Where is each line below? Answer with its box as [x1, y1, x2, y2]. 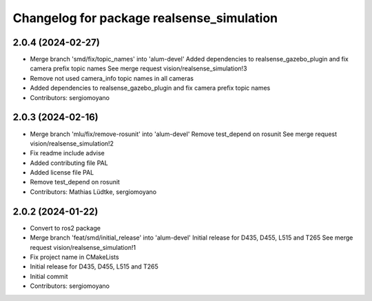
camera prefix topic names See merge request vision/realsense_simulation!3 [30, 64, 247, 72]
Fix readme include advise [30, 149, 105, 157]
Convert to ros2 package [30, 224, 101, 232]
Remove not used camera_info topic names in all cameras [30, 74, 194, 82]
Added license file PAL [30, 168, 94, 177]
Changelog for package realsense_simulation [12, 10, 278, 26]
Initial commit [30, 272, 68, 280]
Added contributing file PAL [30, 159, 108, 167]
